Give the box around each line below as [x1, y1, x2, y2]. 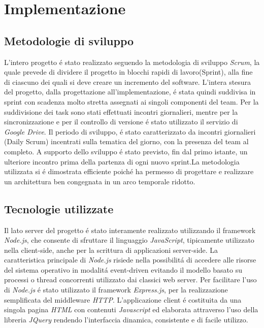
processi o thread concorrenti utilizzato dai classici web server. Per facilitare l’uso [4, 274, 257, 285]
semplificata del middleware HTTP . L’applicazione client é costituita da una [4, 294, 242, 305]
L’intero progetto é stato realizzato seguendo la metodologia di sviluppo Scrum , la [4, 56, 260, 67]
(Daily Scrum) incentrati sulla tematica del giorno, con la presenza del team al [4, 136, 249, 147]
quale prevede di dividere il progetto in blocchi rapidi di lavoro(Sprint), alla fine [4, 67, 253, 77]
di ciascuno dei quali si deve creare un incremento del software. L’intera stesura [4, 76, 251, 87]
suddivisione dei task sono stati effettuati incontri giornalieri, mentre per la [4, 106, 238, 117]
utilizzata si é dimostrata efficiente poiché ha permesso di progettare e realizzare [4, 166, 254, 177]
